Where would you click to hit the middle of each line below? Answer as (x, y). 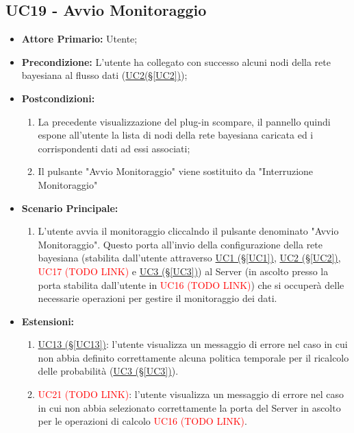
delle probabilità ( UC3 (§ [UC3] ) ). (108, 371)
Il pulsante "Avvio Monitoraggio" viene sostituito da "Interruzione (176, 171)
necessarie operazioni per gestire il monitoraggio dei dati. (157, 298)
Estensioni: (48, 321)
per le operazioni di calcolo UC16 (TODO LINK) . (142, 421)
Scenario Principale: (70, 208)
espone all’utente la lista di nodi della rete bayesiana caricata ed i (176, 135)
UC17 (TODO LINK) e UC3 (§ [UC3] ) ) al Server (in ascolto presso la (183, 271)
